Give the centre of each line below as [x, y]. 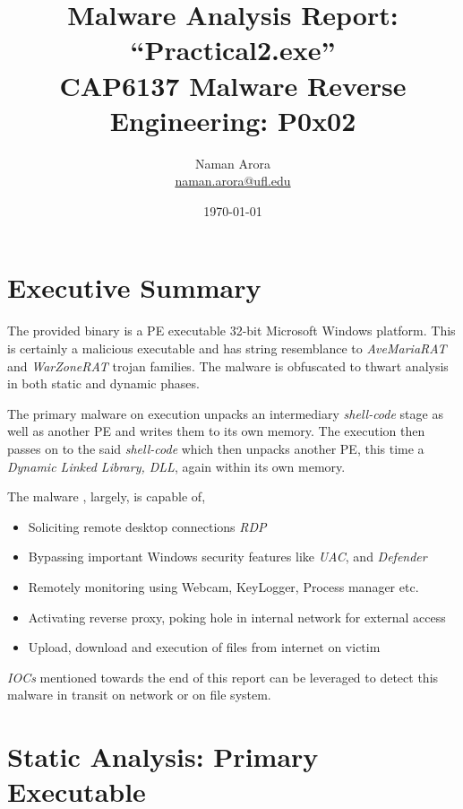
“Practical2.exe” [233, 50]
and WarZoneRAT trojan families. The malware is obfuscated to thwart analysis [228, 365]
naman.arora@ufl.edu [233, 181]
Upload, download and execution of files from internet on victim [204, 647]
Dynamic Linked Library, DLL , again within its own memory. [176, 466]
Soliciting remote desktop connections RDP [147, 526]
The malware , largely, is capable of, [107, 496]
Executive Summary [134, 287]
